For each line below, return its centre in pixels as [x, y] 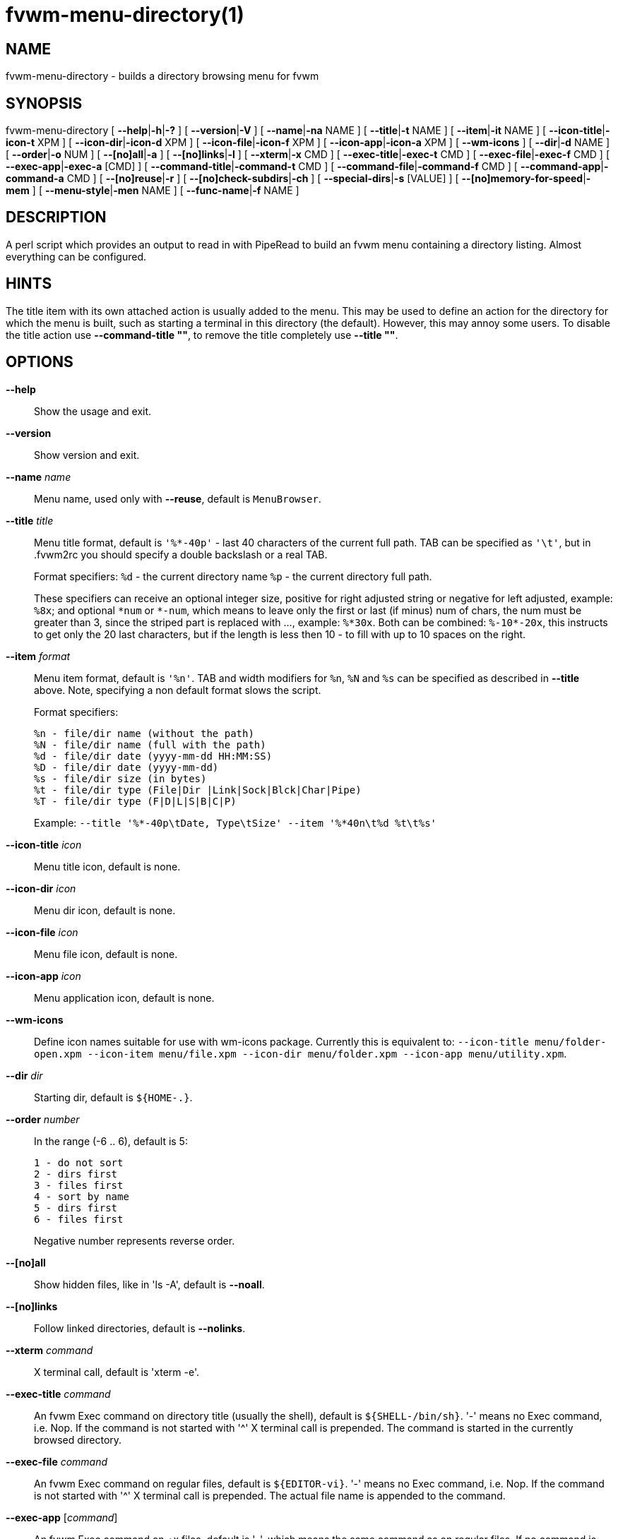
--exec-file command [57, 1461]
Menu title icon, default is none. [107, 866]
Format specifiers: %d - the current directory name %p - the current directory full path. [233, 576]
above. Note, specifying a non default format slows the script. [178, 690]
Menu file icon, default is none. [106, 954]
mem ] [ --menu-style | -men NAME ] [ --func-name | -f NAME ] [153, 191]
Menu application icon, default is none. [124, 998]
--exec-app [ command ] [62, 1517]
